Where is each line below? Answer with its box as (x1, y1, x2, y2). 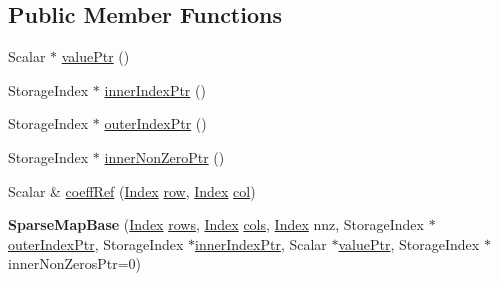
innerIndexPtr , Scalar (195, 233, 327, 254)
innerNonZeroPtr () (104, 146, 225, 167)
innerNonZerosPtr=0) (8, 253, 142, 274)
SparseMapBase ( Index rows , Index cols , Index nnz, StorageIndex (8, 214, 424, 235)
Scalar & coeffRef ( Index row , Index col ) (8, 180, 256, 201)
